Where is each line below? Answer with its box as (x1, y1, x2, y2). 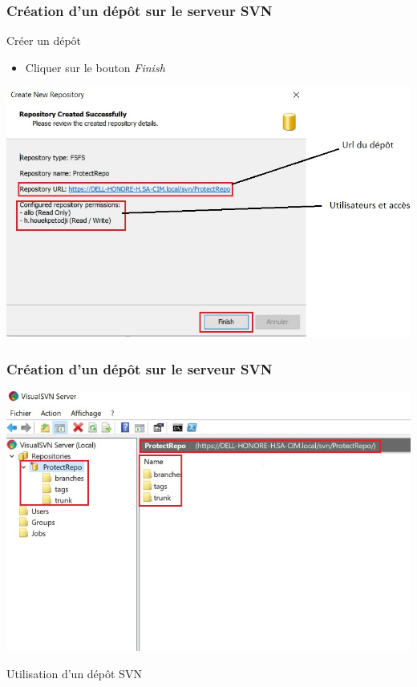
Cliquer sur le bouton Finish (25, 59, 165, 75)
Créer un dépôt (6, 32, 82, 49)
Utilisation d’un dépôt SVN (6, 665, 142, 681)
